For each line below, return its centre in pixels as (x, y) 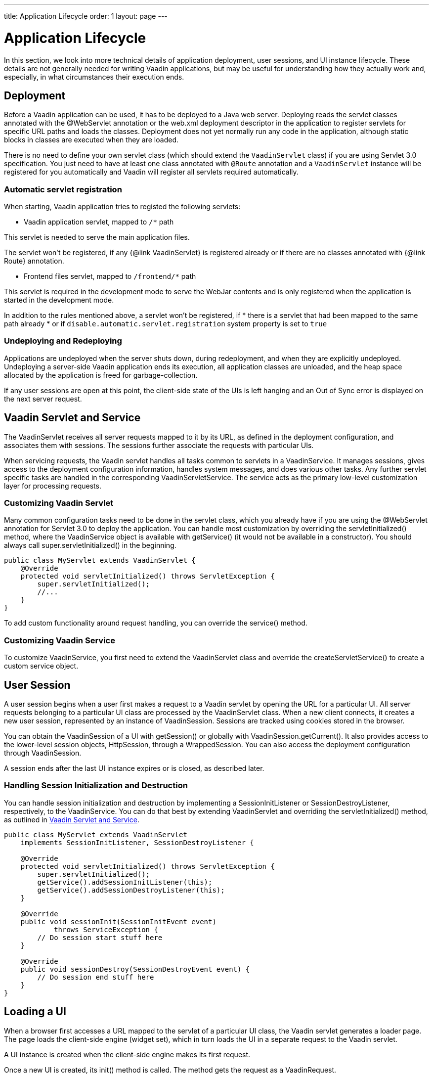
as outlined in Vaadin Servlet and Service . (72, 819)
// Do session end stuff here (96, 977)
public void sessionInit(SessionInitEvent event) (118, 921)
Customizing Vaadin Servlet (59, 503)
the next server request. (43, 399)
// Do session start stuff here (100, 937)
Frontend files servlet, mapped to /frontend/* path (110, 276)
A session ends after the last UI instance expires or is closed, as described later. (134, 768)
